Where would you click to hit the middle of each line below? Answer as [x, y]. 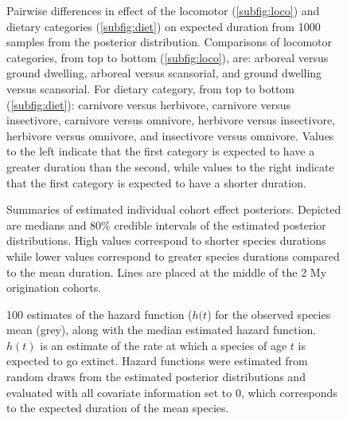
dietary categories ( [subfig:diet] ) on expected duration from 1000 [164, 26]
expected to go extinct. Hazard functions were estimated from [157, 361]
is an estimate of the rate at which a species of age [164, 345]
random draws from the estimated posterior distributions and [156, 377]
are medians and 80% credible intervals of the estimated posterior [166, 224]
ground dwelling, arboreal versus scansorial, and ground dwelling [164, 73]
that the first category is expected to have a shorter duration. [156, 182]
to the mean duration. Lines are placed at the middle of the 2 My [167, 271]
